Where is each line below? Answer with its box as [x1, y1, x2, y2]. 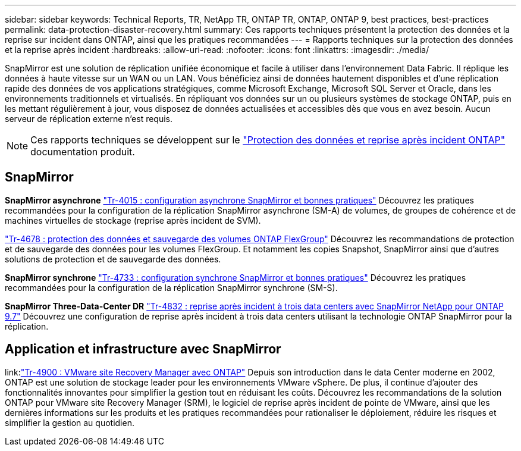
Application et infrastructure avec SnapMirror [5, 342, 281, 357]
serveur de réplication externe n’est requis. [5, 114, 173, 124]
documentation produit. [30, 146, 135, 158]
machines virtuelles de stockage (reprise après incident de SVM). [5, 215, 261, 225]
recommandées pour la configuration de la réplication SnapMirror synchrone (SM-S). [5, 282, 338, 293]
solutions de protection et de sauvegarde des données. [5, 253, 221, 264]
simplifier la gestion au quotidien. [5, 417, 134, 428]
